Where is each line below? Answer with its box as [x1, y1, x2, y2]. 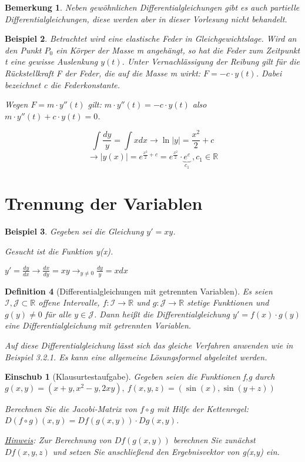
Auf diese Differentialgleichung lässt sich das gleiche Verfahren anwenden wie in [5, 339, 293, 351]
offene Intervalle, [38, 296, 100, 309]
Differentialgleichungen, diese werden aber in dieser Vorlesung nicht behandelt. [5, 12, 287, 25]
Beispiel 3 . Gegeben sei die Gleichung [5, 225, 144, 237]
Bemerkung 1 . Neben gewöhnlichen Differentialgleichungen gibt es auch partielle [5, 1, 300, 13]
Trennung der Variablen [5, 191, 203, 215]
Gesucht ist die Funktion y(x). [5, 245, 113, 257]
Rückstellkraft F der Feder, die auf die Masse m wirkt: [5, 66, 201, 79]
